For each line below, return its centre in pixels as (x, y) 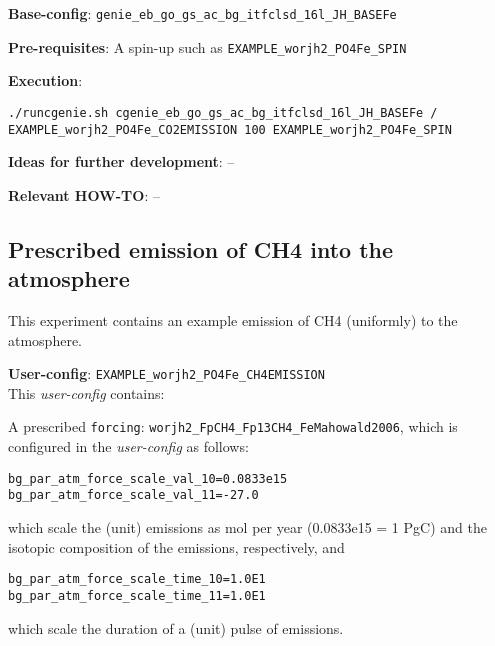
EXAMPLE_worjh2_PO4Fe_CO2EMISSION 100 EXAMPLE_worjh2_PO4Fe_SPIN (230, 129)
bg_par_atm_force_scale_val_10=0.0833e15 (148, 478)
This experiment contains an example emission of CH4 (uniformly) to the (233, 320)
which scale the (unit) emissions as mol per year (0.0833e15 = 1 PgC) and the (247, 527)
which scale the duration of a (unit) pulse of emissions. (176, 627)
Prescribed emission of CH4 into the (201, 248)
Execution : (45, 80)
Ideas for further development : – (121, 161)
